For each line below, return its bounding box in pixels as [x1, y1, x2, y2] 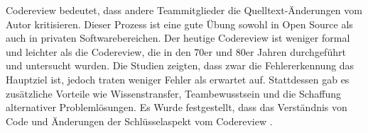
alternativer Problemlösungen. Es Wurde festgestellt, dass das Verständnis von [6, 100, 347, 115]
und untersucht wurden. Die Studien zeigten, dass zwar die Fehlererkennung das [6, 58, 355, 73]
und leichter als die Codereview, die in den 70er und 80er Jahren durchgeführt [6, 44, 346, 59]
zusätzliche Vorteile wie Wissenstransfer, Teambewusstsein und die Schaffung [6, 86, 342, 100]
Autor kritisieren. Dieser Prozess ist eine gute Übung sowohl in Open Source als [6, 16, 353, 31]
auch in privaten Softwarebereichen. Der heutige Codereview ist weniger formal [6, 30, 350, 45]
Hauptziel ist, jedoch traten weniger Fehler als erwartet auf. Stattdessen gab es [6, 71, 350, 86]
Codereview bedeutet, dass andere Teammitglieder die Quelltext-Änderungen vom [6, 3, 362, 17]
